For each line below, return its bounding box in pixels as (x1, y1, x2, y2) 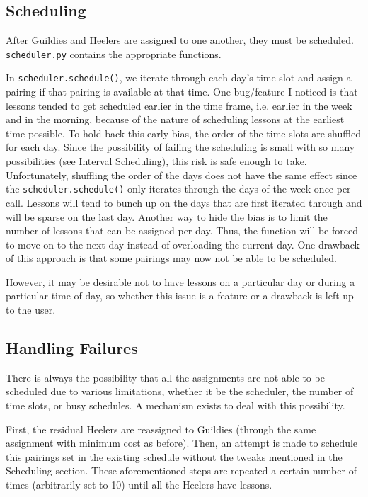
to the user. (6, 302, 56, 317)
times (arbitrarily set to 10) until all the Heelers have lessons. (6, 477, 272, 492)
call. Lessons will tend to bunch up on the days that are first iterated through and (6, 195, 362, 210)
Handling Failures (6, 337, 138, 359)
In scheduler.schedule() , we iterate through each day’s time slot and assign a (6, 70, 352, 85)
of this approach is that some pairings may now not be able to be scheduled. (6, 251, 337, 265)
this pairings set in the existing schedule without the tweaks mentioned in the (6, 449, 343, 464)
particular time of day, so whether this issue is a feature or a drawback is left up (6, 288, 354, 303)
